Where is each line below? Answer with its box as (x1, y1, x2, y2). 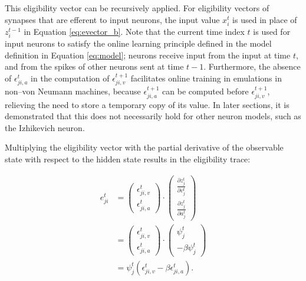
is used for (253, 25, 291, 37)
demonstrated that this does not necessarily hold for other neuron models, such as (5, 110, 301, 122)
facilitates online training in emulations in (130, 71, 282, 84)
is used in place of (232, 13, 297, 25)
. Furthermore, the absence (203, 60, 301, 73)
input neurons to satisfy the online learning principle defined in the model (5, 37, 272, 49)
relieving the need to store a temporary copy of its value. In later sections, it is (5, 98, 289, 110)
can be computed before (162, 85, 249, 97)
